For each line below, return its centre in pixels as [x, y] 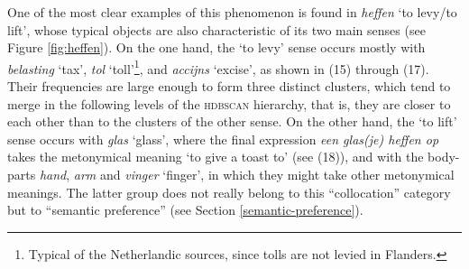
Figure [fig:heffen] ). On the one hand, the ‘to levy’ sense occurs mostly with [216, 47]
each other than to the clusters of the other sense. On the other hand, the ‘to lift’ [232, 121]
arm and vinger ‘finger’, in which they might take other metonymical [264, 174]
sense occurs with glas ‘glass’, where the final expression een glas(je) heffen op [223, 139]
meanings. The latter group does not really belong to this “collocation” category [229, 192]
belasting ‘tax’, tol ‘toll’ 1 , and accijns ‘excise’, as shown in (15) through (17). [218, 67]
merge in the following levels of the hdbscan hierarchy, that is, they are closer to [229, 103]
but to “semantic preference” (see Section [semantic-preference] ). [185, 210]
